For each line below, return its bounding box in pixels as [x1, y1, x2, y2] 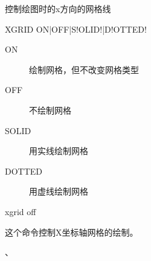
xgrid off [5, 205, 36, 217]
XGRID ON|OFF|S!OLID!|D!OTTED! [5, 22, 147, 35]
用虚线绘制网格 [29, 185, 88, 198]
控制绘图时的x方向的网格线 [5, 2, 111, 14]
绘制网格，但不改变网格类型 [29, 63, 139, 76]
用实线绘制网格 [29, 144, 88, 157]
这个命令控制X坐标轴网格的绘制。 [5, 225, 138, 238]
